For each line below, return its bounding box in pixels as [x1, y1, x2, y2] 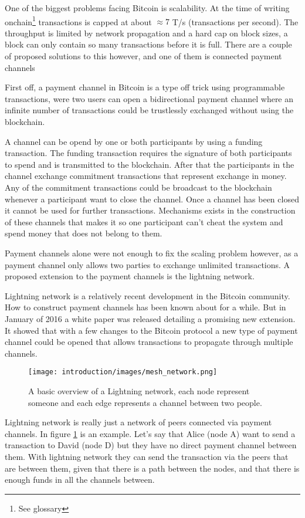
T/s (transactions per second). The [172, 15, 299, 28]
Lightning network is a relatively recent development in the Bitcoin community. [5, 289, 290, 302]
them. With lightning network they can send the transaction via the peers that [5, 450, 289, 462]
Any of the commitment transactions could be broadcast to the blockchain [5, 181, 272, 193]
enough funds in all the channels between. [5, 473, 155, 486]
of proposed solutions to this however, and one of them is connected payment [5, 50, 282, 62]
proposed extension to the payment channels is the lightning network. [5, 270, 255, 282]
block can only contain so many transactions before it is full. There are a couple [5, 38, 292, 50]
